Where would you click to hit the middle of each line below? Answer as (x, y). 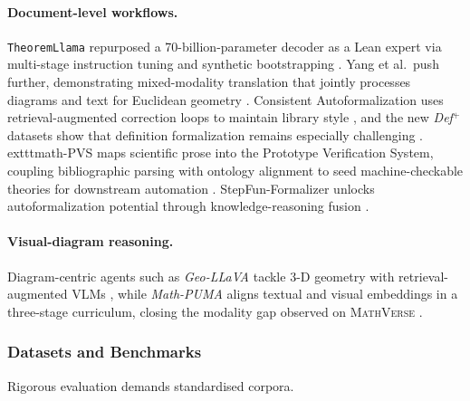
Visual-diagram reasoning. (91, 241)
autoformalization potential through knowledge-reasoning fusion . (188, 206)
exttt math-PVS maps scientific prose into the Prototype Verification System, (221, 153)
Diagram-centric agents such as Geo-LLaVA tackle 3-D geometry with (201, 276)
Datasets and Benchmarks (105, 352)
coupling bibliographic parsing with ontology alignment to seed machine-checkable (235, 171)
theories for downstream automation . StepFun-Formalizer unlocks (191, 188)
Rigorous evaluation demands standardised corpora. (151, 385)
